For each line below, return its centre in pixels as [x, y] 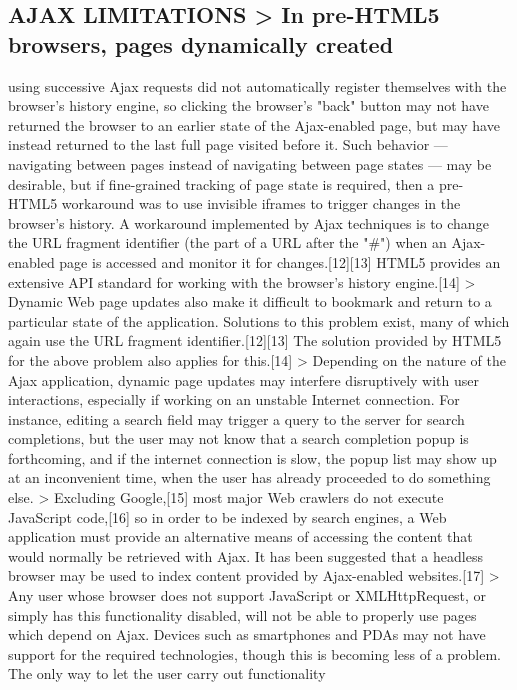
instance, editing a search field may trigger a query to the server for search [236, 418]
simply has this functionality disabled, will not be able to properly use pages [242, 614]
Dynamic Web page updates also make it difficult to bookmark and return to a [250, 301]
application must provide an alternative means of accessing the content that [240, 536]
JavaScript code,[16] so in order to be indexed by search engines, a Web [227, 516]
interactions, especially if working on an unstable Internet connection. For [234, 399]
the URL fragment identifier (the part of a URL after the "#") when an [227, 242]
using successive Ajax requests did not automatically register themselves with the [257, 85]
